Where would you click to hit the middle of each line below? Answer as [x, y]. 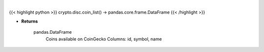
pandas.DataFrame [53, 32]
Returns [30, 21]
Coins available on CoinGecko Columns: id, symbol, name [104, 39]
